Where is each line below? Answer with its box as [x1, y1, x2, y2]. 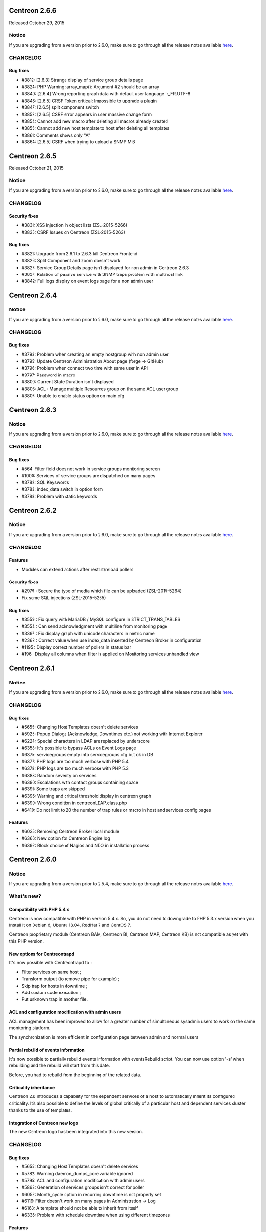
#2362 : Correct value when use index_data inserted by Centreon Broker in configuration [21, 637, 202, 643]
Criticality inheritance [9, 1084, 55, 1090]
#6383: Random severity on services [21, 772, 97, 778]
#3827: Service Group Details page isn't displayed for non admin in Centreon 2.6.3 [21, 264, 189, 271]
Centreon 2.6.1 [9, 664, 55, 672]
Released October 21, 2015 [9, 165, 64, 171]
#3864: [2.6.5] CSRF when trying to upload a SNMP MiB [21, 139, 135, 145]
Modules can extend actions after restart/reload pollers [21, 566, 133, 572]
